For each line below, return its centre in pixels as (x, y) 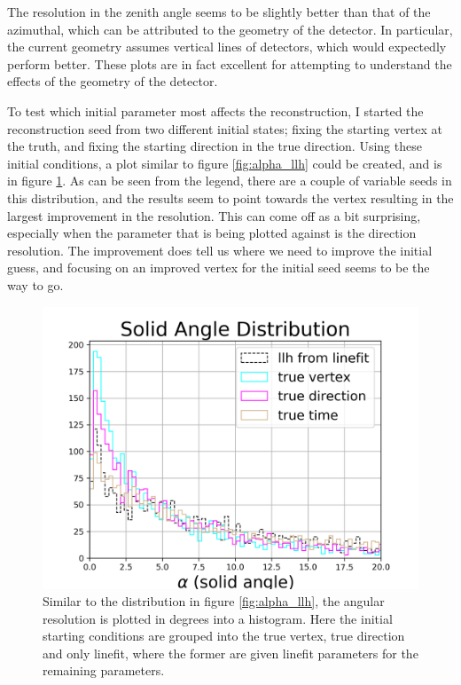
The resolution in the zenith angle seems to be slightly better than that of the (219, 12)
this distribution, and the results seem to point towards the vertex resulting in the (230, 197)
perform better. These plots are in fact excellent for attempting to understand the (230, 63)
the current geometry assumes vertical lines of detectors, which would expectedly (227, 47)
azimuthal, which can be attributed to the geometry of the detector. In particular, (230, 29)
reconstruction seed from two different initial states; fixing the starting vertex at (225, 128)
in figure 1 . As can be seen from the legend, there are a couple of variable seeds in (230, 181)
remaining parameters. (104, 670)
